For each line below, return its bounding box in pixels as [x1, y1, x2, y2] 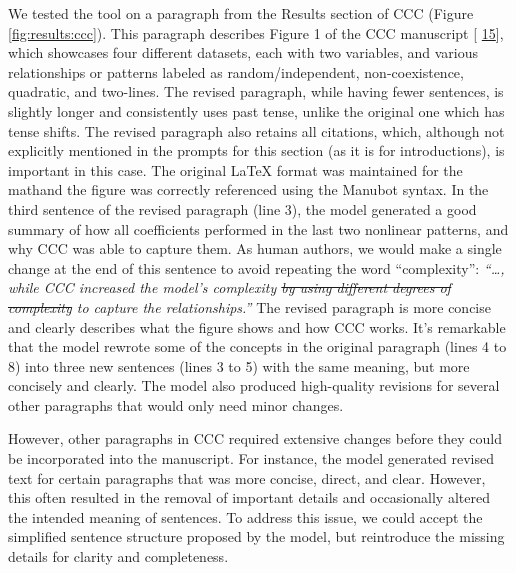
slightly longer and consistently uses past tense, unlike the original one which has [8, 100, 505, 121]
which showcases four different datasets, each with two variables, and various [8, 42, 479, 63]
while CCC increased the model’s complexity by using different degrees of [8, 277, 451, 298]
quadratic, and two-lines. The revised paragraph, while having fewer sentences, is [8, 81, 504, 102]
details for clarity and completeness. [8, 546, 229, 567]
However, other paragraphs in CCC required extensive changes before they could [8, 428, 502, 449]
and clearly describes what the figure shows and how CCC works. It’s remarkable [8, 316, 506, 337]
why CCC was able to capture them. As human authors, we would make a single [8, 238, 502, 259]
